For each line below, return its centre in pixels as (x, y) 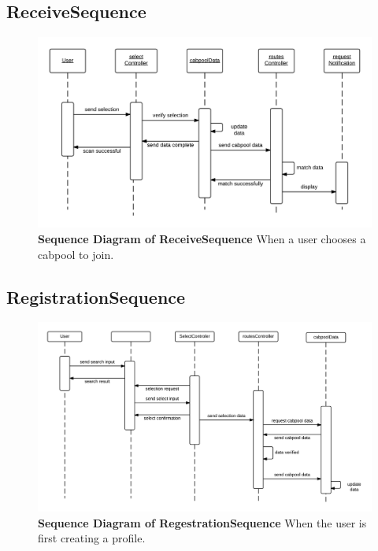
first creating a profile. (92, 538)
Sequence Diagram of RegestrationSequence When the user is (202, 522)
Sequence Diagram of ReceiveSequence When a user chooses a (202, 239)
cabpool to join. (76, 254)
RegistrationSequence (96, 296)
